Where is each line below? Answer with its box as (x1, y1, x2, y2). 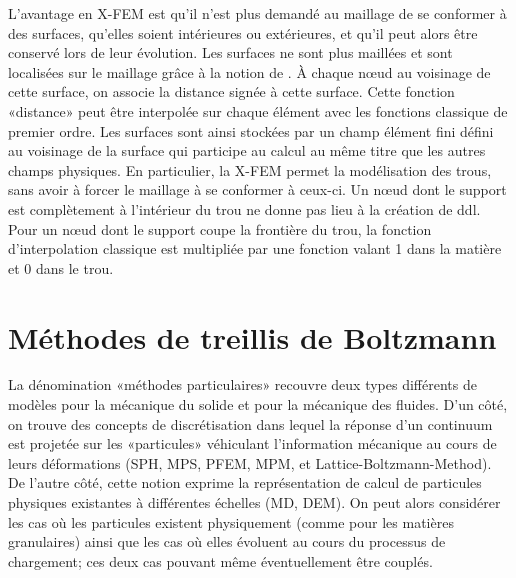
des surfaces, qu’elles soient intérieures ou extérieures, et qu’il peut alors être (8, 22, 478, 43)
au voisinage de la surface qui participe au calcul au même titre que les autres (8, 140, 486, 161)
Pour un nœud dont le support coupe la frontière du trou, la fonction (8, 218, 432, 239)
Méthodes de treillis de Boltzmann (8, 316, 497, 357)
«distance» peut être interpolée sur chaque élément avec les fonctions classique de (8, 100, 508, 121)
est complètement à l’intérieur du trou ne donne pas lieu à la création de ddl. (8, 198, 481, 219)
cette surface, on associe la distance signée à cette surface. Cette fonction (8, 81, 455, 102)
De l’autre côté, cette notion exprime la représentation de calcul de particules (8, 472, 482, 493)
